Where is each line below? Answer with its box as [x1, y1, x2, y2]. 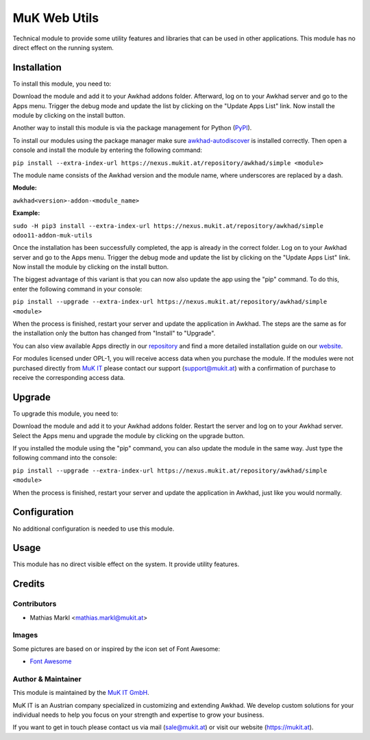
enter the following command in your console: [12, 285, 143, 293]
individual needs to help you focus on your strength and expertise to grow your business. [12, 711, 264, 719]
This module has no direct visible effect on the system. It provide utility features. [12, 560, 240, 568]
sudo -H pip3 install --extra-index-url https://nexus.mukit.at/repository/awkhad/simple [12, 222, 323, 229]
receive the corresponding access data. [12, 374, 125, 381]
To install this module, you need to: [12, 79, 112, 88]
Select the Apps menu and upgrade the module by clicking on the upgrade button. [12, 431, 245, 439]
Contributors [12, 599, 57, 609]
